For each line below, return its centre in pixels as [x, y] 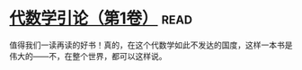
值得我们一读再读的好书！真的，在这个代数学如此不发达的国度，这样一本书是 [151, 45]
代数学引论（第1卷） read [101, 18]
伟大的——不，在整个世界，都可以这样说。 [88, 56]
